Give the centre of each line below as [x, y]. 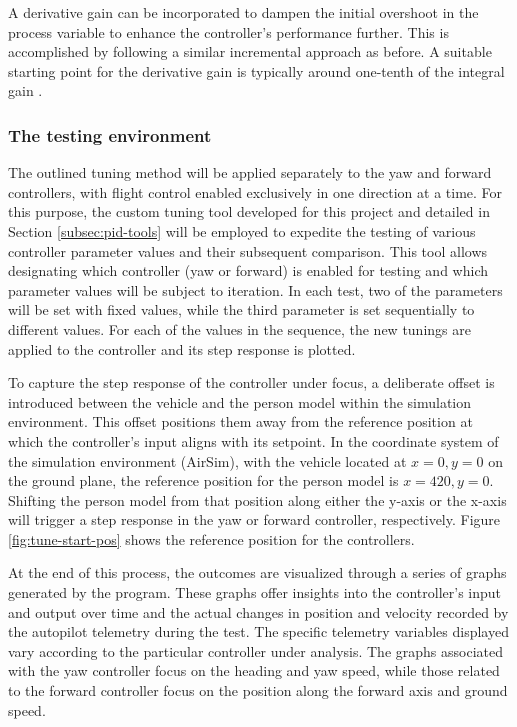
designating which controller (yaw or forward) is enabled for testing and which [248, 270]
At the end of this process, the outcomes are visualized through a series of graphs [257, 572]
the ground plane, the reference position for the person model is [203, 480]
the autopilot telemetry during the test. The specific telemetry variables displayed [258, 631]
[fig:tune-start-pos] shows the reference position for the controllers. [211, 538]
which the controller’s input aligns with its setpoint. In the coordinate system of [253, 440]
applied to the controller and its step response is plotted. [182, 348]
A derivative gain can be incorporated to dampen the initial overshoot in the [243, 12]
